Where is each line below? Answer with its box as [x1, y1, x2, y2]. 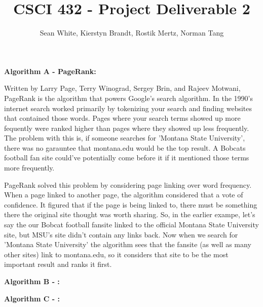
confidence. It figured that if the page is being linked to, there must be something [4, 199, 257, 210]
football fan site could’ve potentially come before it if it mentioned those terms [4, 152, 249, 163]
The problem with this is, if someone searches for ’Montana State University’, [4, 132, 245, 143]
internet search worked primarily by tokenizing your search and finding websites [4, 103, 252, 113]
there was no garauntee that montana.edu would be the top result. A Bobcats [4, 142, 246, 153]
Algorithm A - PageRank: [4, 65, 96, 76]
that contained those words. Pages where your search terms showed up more [4, 113, 241, 123]
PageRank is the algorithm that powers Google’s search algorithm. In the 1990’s [4, 92, 253, 103]
